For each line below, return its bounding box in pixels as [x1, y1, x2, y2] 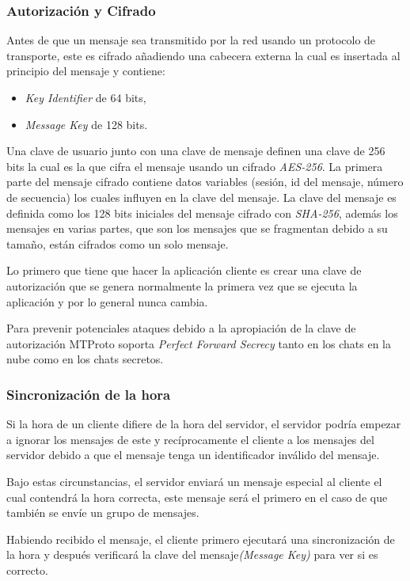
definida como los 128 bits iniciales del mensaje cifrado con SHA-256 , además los [6, 204, 398, 221]
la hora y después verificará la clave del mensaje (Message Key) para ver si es [6, 546, 378, 563]
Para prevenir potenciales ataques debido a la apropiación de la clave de [6, 320, 356, 336]
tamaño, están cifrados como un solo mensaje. [6, 235, 229, 252]
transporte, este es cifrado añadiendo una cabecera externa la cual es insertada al [6, 47, 401, 63]
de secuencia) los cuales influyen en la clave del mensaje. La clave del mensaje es [6, 188, 397, 205]
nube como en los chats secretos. [6, 351, 164, 367]
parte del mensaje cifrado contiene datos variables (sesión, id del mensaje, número [6, 173, 404, 190]
